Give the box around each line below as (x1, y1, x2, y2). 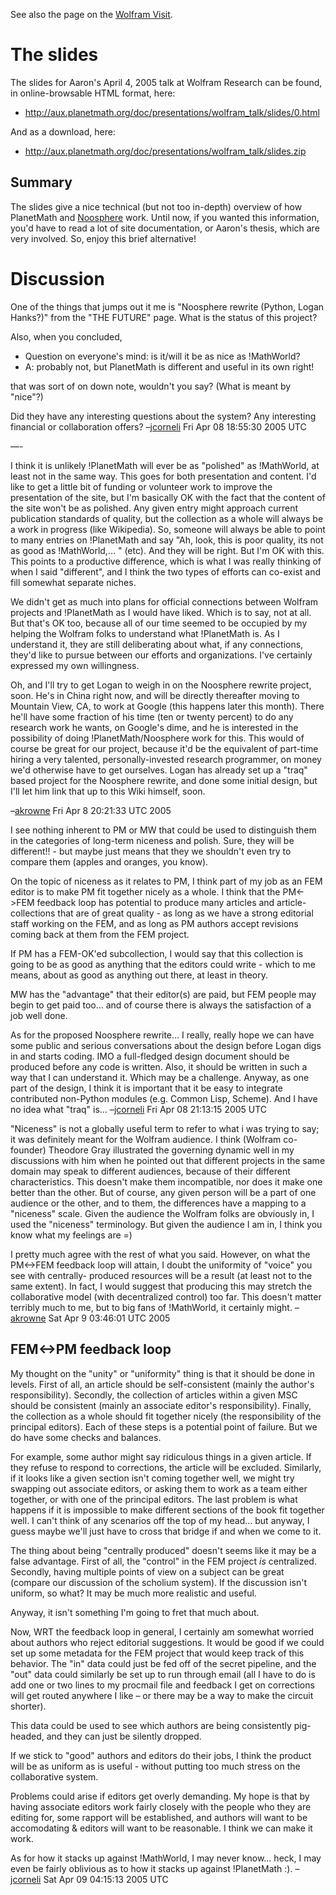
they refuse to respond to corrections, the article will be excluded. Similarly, (10, 1461, 322, 1473)
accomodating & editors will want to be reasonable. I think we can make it (10, 1822, 313, 1834)
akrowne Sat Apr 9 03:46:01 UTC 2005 (10, 1312, 171, 1324)
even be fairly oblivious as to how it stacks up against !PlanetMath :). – (10, 1862, 300, 1874)
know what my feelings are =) (10, 1229, 133, 1241)
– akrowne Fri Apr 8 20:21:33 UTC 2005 (10, 804, 172, 816)
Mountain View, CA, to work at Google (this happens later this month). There (10, 700, 325, 712)
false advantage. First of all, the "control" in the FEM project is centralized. (10, 1555, 317, 1567)
